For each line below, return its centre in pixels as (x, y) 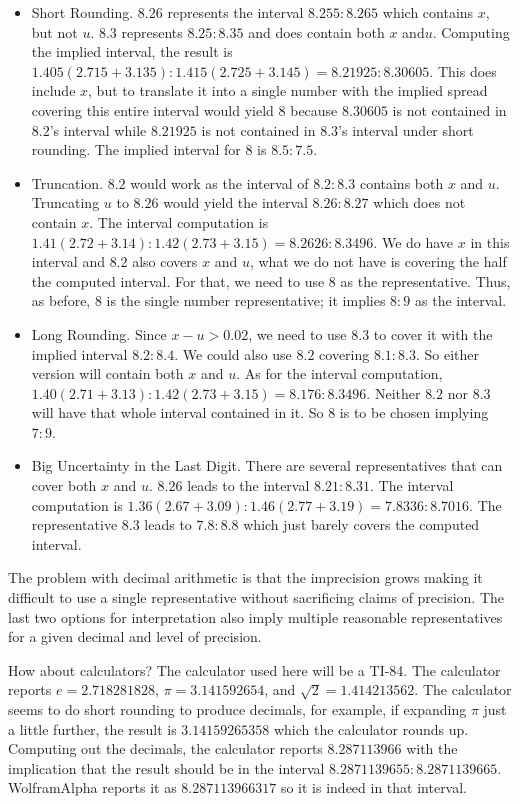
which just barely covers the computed (361, 524)
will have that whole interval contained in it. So (177, 412)
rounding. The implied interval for (136, 149)
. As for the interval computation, (339, 373)
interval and (68, 261)
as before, (61, 300)
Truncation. (67, 182)
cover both (64, 485)
